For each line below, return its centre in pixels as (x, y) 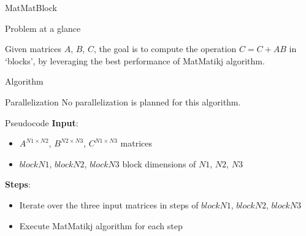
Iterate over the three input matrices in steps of (109, 204)
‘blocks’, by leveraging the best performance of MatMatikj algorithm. (135, 60)
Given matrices (33, 49)
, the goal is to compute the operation (165, 49)
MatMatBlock (31, 7)
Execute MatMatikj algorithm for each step (101, 225)
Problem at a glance (43, 28)
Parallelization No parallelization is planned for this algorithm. (123, 101)
